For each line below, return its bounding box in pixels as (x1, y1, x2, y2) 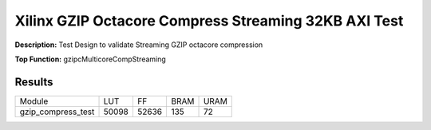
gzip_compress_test (19, 106, 95, 117)
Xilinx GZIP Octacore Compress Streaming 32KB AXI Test (14, 12, 404, 30)
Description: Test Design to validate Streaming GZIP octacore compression (14, 40, 263, 49)
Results (14, 75, 53, 89)
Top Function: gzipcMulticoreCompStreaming (14, 54, 167, 64)
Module (19, 96, 49, 107)
